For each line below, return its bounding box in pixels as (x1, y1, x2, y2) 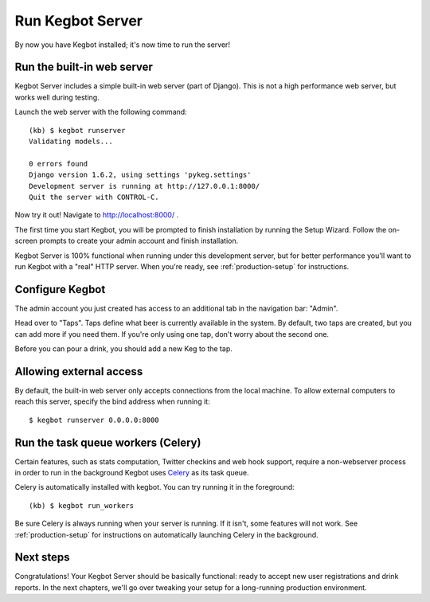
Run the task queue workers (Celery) (14, 436, 201, 449)
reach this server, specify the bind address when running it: (14, 397, 210, 406)
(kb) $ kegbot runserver (29, 126, 126, 135)
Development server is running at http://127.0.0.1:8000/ (29, 182, 260, 190)
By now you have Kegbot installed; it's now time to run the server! (14, 40, 231, 49)
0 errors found (29, 159, 88, 168)
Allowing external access (14, 365, 143, 378)
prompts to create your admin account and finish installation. (38, 236, 239, 246)
